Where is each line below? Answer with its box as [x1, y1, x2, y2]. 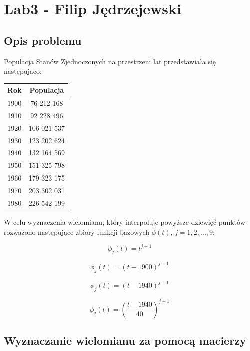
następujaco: [4, 66, 42, 76]
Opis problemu [4, 32, 82, 48]
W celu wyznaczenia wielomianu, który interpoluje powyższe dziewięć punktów [4, 216, 245, 227]
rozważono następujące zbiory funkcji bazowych [4, 226, 150, 237]
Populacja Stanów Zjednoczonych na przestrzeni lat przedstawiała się [4, 56, 216, 66]
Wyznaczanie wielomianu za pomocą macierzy [4, 332, 246, 348]
